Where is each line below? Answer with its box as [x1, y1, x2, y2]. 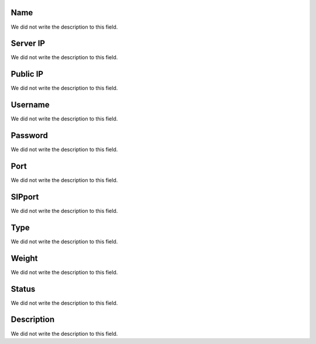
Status [11, 284, 36, 294]
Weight [11, 253, 38, 263]
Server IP [11, 39, 45, 49]
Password [11, 130, 48, 140]
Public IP [11, 69, 44, 79]
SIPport [11, 192, 39, 202]
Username [11, 100, 50, 110]
